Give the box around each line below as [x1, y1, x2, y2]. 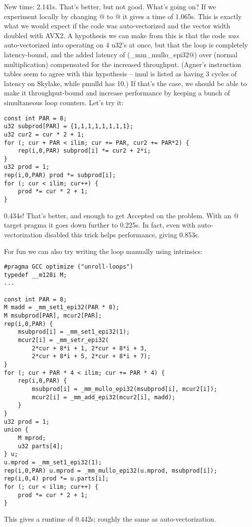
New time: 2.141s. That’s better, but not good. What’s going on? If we [4, 1, 216, 11]
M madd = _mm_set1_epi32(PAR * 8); [4, 304, 120, 311]
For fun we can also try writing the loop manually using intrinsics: [4, 246, 203, 256]
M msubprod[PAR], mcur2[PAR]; [4, 312, 102, 320]
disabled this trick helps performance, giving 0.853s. [44, 229, 200, 239]
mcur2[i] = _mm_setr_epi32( [18, 337, 109, 344]
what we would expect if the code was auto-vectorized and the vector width [4, 21, 231, 31]
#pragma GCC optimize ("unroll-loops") [4, 263, 133, 271]
